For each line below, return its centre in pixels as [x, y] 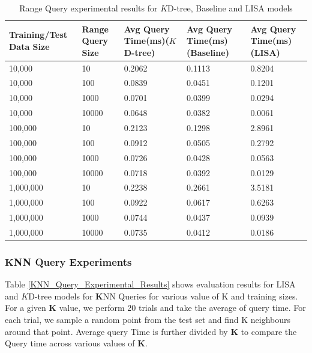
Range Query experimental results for [88, 8]
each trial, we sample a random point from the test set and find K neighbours [148, 319]
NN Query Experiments [73, 261]
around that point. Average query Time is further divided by [116, 331]
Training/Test [38, 35]
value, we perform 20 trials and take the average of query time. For [182, 308]
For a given [25, 308]
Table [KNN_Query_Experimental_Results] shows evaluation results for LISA [150, 284]
